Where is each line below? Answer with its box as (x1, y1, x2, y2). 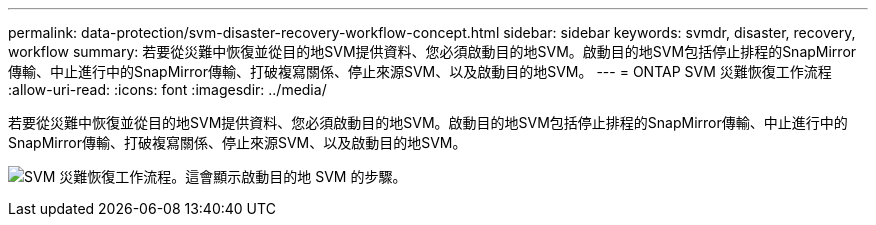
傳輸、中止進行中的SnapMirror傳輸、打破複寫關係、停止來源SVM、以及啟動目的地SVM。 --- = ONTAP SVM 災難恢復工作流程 (8, 63, 832, 80)
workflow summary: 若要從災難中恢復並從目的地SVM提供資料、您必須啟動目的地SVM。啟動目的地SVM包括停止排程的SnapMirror (8, 43, 857, 60)
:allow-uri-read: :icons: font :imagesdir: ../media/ (8, 81, 327, 98)
